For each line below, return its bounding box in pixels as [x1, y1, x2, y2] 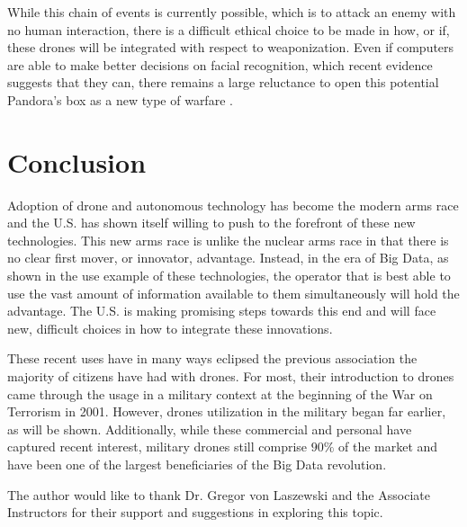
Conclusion [7, 143, 147, 180]
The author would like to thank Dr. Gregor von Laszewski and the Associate [7, 485, 430, 504]
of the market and [338, 437, 438, 456]
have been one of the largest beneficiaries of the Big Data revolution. [7, 455, 387, 473]
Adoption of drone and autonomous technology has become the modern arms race [7, 195, 459, 214]
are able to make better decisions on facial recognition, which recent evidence [7, 55, 433, 74]
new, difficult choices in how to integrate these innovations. [7, 318, 333, 337]
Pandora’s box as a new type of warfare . [7, 90, 233, 109]
